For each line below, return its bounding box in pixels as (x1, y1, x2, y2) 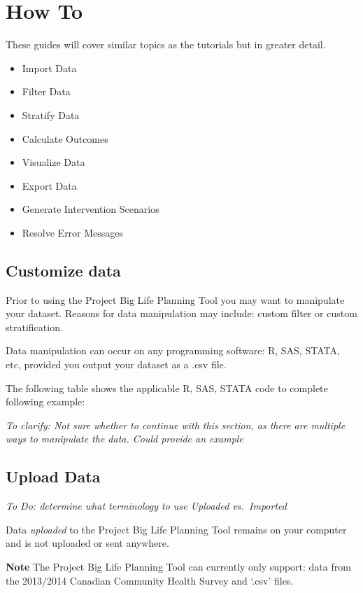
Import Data (22, 60, 77, 75)
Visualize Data (22, 155, 85, 169)
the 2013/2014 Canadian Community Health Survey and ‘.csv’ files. (6, 573, 294, 587)
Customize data (6, 259, 121, 281)
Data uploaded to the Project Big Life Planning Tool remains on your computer (6, 522, 347, 536)
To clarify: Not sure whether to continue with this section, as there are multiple (6, 417, 346, 432)
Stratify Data (22, 107, 80, 122)
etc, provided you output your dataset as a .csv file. (6, 357, 227, 372)
